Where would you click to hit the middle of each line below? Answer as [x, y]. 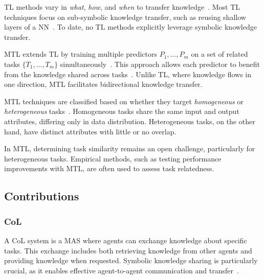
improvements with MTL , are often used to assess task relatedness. [109, 168]
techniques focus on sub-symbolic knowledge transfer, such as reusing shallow [125, 17]
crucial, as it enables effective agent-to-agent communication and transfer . [122, 270]
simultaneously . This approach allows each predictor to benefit [160, 64]
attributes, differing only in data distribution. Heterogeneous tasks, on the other [130, 121]
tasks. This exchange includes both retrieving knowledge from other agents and [128, 250]
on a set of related [219, 54]
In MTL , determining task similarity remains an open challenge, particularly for [130, 148]
